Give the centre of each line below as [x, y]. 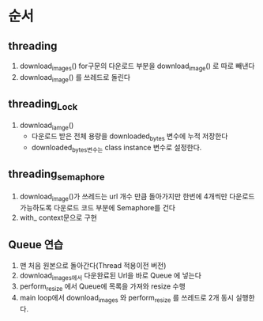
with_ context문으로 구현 [58, 217]
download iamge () [47, 126]
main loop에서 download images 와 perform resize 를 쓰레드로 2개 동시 [127, 299]
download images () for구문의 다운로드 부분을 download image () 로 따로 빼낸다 [137, 66]
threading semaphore [56, 175]
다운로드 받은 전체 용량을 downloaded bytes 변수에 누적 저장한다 [130, 137]
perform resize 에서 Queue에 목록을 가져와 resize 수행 [102, 287]
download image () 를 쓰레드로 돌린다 [75, 78]
